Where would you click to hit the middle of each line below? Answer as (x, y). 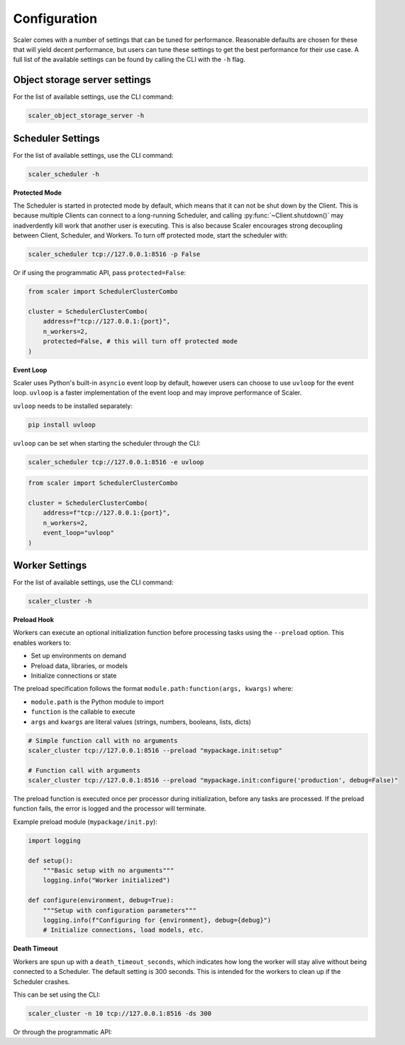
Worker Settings (50, 565)
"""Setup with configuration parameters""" (120, 910)
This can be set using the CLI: (57, 995)
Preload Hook (34, 620)
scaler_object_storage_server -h (86, 116)
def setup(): (51, 861)
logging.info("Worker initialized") (106, 880)
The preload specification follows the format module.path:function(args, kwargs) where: (153, 689)
